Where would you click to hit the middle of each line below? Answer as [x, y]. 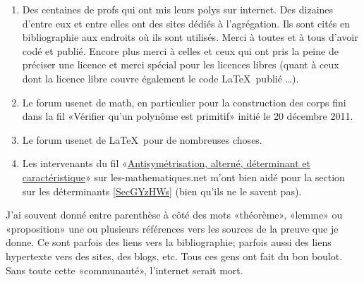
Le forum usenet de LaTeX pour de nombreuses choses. [142, 139]
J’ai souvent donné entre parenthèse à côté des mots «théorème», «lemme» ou [174, 215]
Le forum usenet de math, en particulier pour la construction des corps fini [184, 102]
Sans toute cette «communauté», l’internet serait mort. [125, 270]
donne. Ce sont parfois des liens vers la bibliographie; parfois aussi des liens [169, 242]
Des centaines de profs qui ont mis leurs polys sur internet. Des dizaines [178, 9]
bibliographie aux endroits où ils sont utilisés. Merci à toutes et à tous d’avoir [190, 37]
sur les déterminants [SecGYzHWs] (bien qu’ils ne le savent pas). [162, 191]
